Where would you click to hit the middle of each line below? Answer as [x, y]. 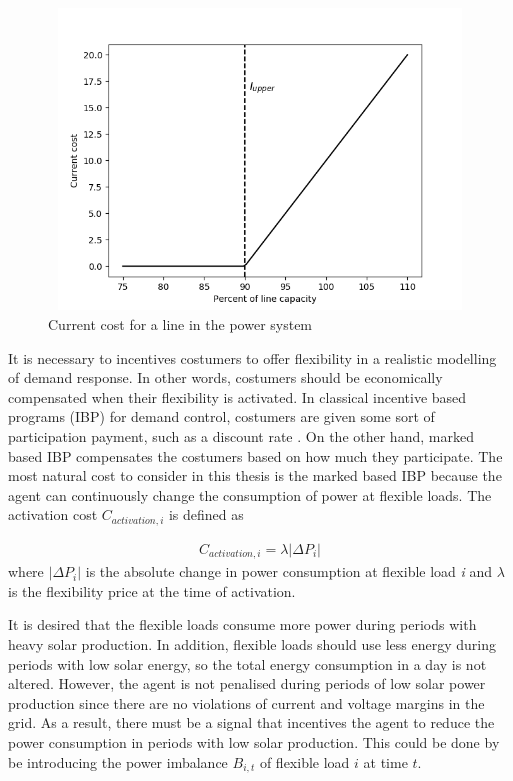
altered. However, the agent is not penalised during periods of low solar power [247, 683]
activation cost [53, 514]
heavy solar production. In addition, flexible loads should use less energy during [252, 644]
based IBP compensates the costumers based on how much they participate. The [255, 455]
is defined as [206, 514]
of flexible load [304, 761]
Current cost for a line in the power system [180, 323]
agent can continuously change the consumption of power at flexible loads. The [250, 494]
